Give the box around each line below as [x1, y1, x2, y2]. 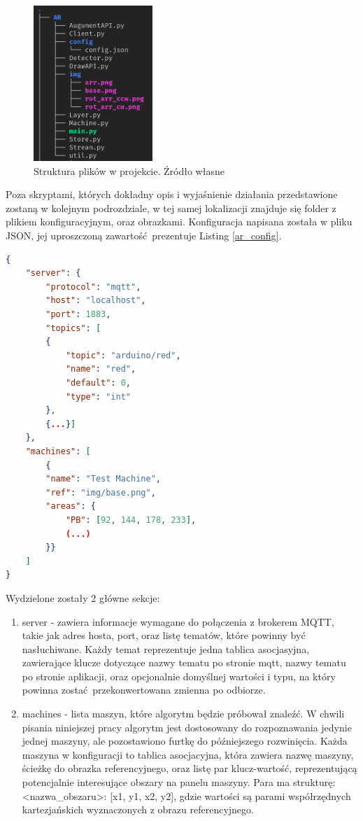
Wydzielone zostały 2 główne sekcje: [6, 590, 160, 605]
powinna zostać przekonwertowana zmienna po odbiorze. [22, 682, 266, 697]
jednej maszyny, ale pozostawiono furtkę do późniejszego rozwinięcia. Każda [22, 734, 348, 748]
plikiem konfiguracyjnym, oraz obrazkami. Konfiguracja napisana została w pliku [6, 214, 353, 229]
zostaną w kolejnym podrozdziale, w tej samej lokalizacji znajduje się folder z [6, 200, 336, 215]
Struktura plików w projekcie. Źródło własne [34, 163, 225, 178]
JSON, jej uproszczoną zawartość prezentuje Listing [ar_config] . [6, 228, 282, 243]
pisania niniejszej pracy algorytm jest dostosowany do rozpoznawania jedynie [22, 720, 352, 734]
